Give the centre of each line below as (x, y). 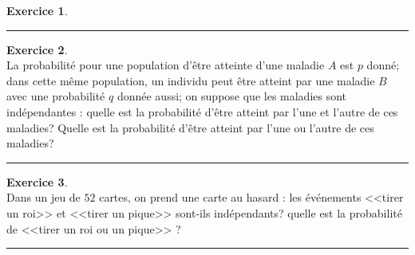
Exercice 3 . (37, 181)
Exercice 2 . (37, 49)
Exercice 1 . (37, 10)
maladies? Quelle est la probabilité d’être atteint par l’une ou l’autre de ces (190, 127)
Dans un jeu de (43, 197)
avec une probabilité (56, 96)
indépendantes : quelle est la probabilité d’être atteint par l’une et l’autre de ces (202, 111)
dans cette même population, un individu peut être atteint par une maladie (191, 80)
